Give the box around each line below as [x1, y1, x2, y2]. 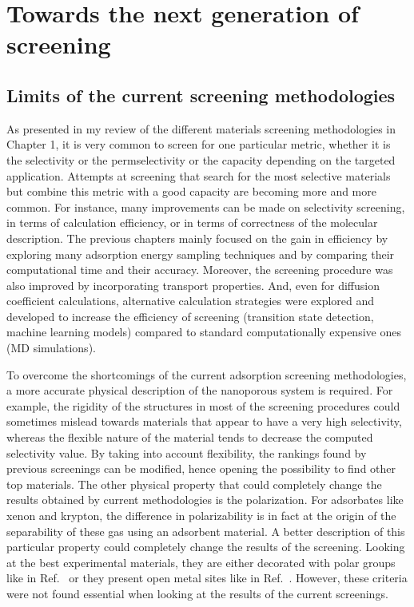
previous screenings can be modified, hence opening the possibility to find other [6, 460, 396, 477]
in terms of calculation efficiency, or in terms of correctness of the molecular [6, 214, 378, 231]
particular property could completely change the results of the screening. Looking [6, 538, 405, 555]
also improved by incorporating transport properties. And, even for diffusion [6, 276, 380, 293]
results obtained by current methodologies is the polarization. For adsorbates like [6, 491, 404, 508]
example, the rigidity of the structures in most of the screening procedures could [6, 397, 400, 414]
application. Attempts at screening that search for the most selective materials [6, 167, 391, 184]
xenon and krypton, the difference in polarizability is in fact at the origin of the [6, 507, 396, 524]
